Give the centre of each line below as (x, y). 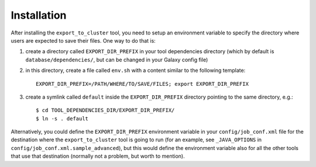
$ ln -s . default (62, 119)
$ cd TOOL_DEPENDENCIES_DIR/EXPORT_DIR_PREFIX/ (105, 110)
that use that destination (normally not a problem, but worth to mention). (98, 156)
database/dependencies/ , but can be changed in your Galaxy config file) (117, 60)
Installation (39, 15)
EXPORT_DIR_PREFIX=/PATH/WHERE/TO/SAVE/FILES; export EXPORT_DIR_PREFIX (142, 84)
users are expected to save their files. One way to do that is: (83, 40)
